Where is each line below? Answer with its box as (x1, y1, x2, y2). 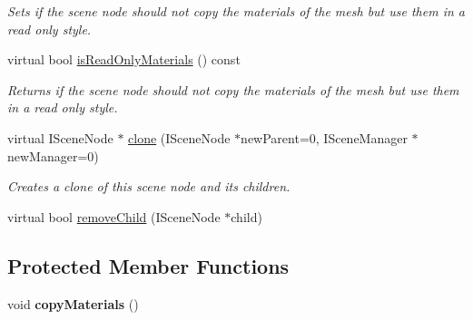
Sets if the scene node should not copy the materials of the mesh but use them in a (7, 2, 465, 20)
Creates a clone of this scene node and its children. (7, 177, 291, 196)
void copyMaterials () (7, 294, 139, 313)
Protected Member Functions (7, 251, 290, 279)
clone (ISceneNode (128, 128, 231, 147)
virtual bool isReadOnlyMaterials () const (7, 50, 241, 69)
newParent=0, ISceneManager (241, 128, 408, 147)
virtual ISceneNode (7, 128, 113, 147)
